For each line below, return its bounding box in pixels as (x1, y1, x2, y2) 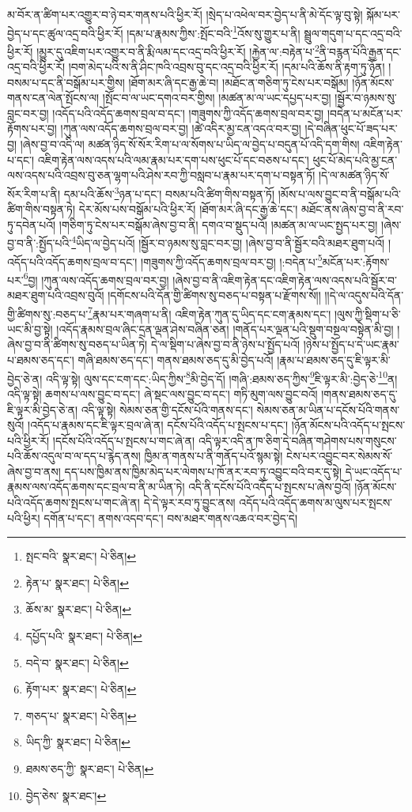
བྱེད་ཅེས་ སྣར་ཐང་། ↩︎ (25, 787, 107, 803)
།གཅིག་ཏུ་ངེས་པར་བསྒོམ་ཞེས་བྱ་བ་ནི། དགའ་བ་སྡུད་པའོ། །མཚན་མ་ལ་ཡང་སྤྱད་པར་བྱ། (59, 216, 378, 232)
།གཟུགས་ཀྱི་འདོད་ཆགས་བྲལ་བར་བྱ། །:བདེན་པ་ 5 (141, 251, 323, 270)
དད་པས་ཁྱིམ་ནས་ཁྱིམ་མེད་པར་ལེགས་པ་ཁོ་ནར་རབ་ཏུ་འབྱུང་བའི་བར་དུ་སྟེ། (64, 463, 342, 479)
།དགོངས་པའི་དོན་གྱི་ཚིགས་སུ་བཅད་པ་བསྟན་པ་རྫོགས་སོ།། (108, 287, 321, 304)
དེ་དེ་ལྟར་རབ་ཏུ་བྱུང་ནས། (143, 494, 236, 511)
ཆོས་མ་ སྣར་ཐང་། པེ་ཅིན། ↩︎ (25, 601, 131, 617)
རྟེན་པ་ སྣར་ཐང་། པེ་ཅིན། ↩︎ (25, 574, 129, 591)
